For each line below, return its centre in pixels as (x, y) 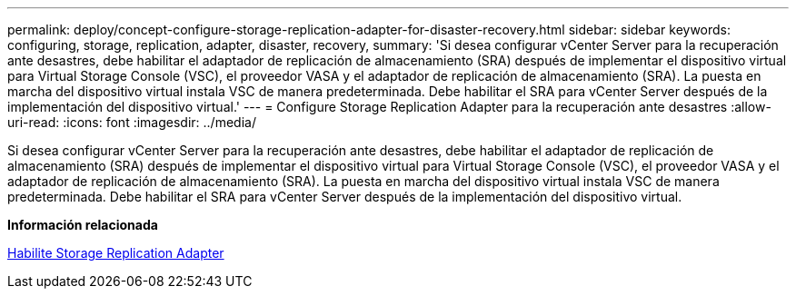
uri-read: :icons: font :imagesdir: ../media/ (132, 122)
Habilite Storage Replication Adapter (116, 253)
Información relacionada (83, 225)
